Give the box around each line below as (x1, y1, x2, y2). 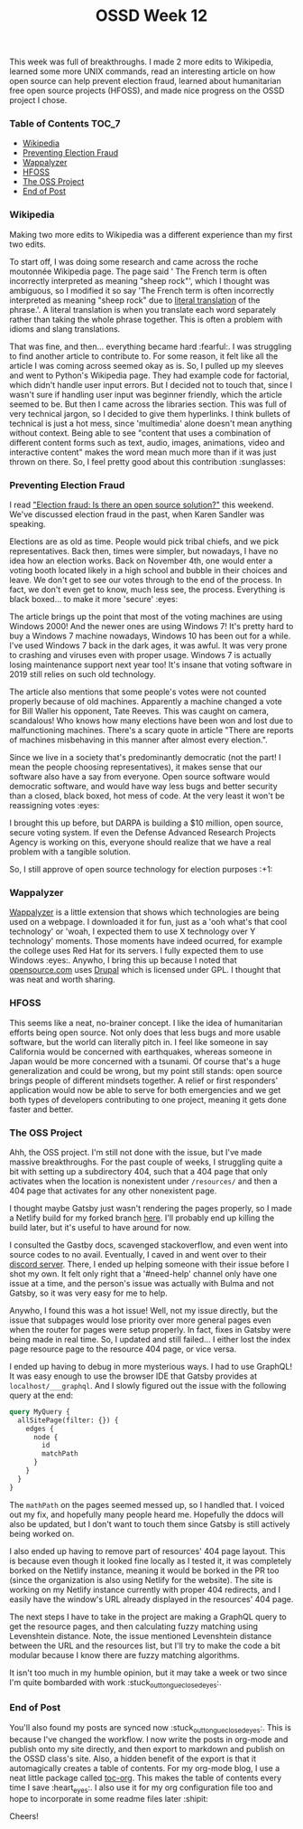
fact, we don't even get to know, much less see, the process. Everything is (9, 584, 286, 595)
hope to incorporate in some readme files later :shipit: (9, 1794, 209, 1805)
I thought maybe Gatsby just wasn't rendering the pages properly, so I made (9, 1202, 293, 1213)
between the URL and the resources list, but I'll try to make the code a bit (9, 1640, 281, 1651)
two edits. (9, 239, 47, 250)
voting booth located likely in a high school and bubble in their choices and (9, 565, 288, 576)
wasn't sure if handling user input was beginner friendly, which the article (9, 389, 282, 400)
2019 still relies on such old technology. (9, 669, 156, 680)
